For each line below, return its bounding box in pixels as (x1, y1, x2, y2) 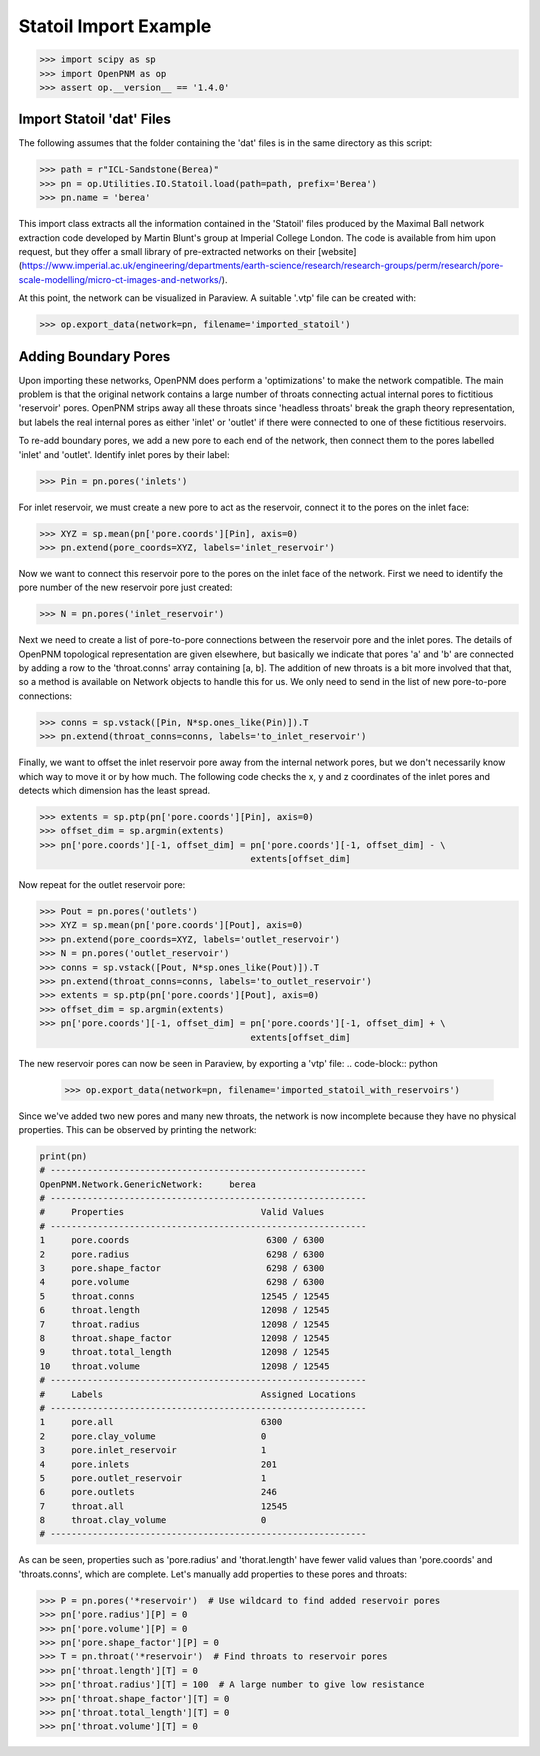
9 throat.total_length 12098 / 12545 (39, 1346, 330, 1358)
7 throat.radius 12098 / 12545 (39, 1318, 330, 1330)
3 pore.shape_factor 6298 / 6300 (39, 1263, 325, 1274)
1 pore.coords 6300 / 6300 (39, 1235, 325, 1246)
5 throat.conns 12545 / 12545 (39, 1290, 330, 1302)
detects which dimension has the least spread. (18, 784, 211, 796)
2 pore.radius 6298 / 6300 (39, 1248, 325, 1260)
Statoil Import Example (18, 15, 212, 37)
